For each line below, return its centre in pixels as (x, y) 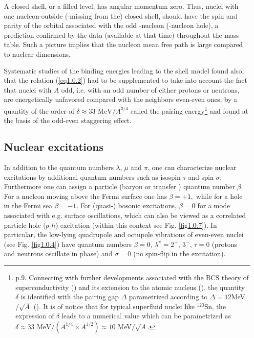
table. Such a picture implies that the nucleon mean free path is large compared (124, 44)
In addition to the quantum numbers (59, 167)
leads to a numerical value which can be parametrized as (146, 316)
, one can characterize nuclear (192, 167)
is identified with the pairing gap (70, 297)
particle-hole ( (25, 225)
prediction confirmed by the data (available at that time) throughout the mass (121, 35)
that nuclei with (28, 89)
